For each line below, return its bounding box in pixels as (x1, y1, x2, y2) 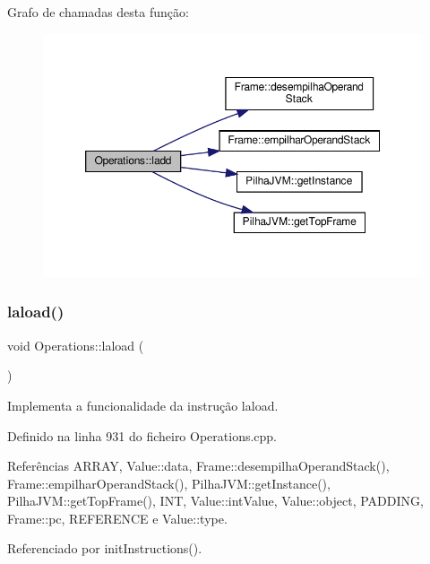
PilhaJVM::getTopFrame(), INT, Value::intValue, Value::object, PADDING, (7, 491, 424, 510)
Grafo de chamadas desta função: (7, 3, 189, 21)
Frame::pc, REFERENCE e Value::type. (7, 508, 228, 527)
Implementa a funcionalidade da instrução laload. (7, 395, 279, 414)
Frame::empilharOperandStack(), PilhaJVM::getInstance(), (7, 473, 331, 492)
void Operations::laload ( (7, 335, 144, 354)
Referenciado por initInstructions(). (7, 539, 202, 558)
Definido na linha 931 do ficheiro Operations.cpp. (7, 426, 278, 445)
